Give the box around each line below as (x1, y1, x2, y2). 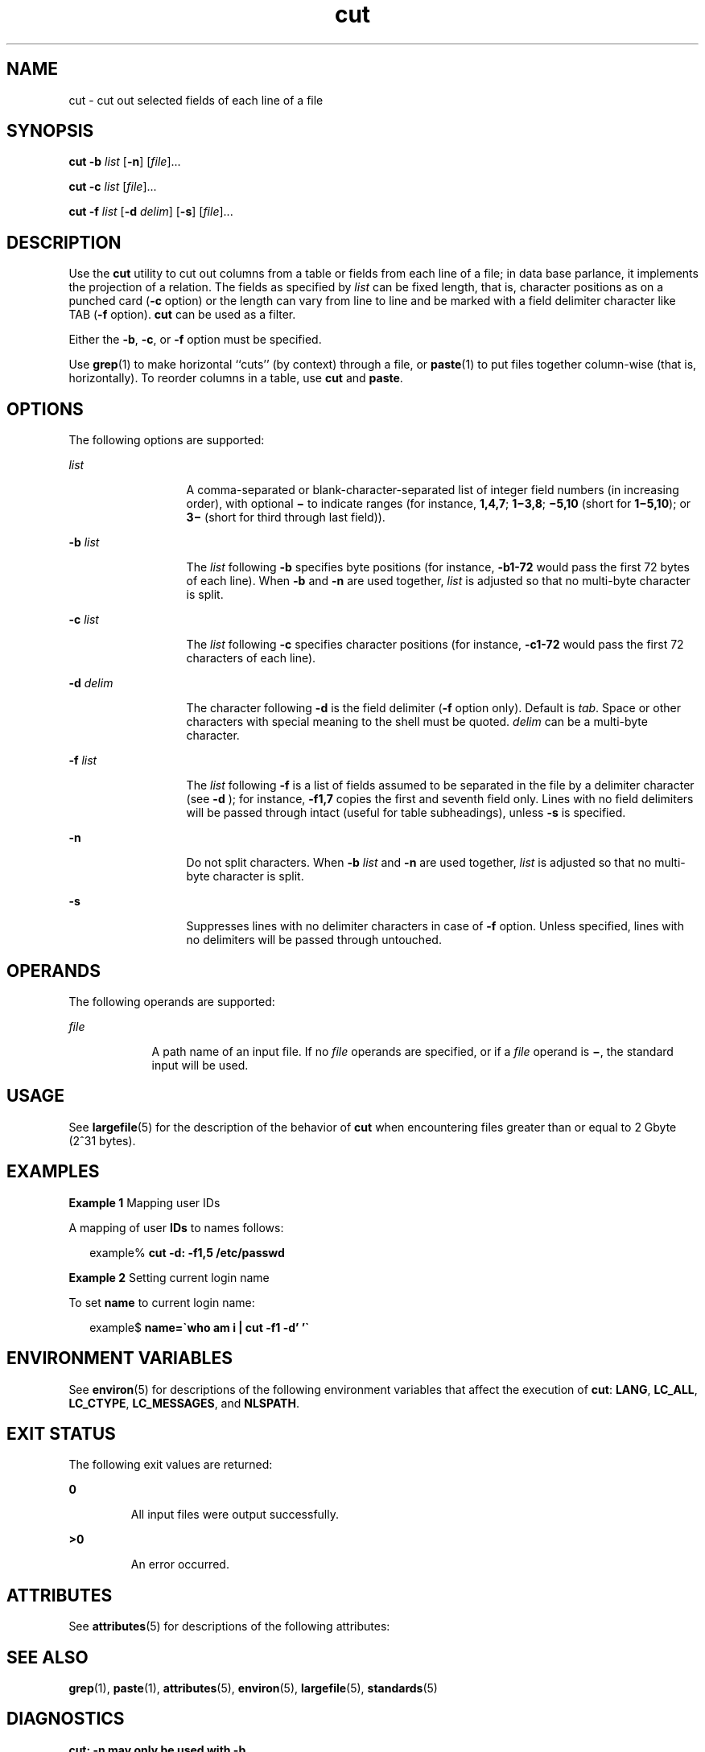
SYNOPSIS (6, 121, 94, 142)
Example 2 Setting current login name (68, 1270, 270, 1284)
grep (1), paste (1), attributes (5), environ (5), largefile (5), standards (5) (68, 1681, 438, 1696)
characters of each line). (186, 651, 316, 666)
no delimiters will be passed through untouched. (186, 933, 442, 947)
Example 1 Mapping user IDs (68, 1195, 221, 1210)
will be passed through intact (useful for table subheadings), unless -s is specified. (186, 806, 626, 820)
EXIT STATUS (6, 1423, 116, 1444)
